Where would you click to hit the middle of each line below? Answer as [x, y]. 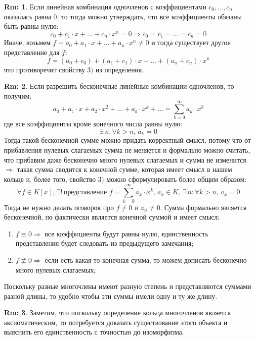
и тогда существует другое [191, 42]
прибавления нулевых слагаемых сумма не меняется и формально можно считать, [127, 150]
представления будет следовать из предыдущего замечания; [105, 243]
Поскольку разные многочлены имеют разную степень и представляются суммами [127, 286]
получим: [18, 95]
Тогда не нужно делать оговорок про [59, 207]
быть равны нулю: [31, 26]
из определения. [120, 69]
